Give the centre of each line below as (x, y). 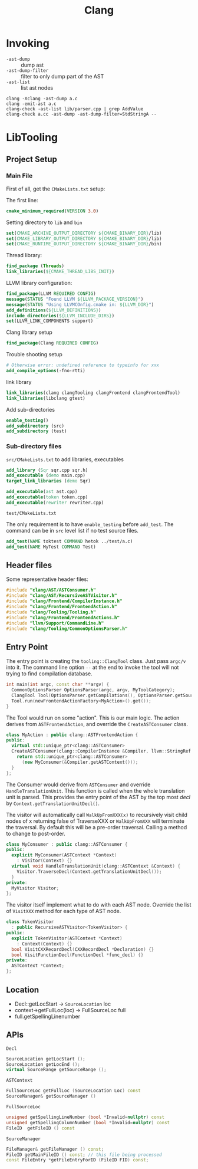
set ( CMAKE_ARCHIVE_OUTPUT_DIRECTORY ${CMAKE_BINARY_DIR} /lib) (84, 233)
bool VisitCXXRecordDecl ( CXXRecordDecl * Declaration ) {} (83, 949)
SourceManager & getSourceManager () (51, 1096)
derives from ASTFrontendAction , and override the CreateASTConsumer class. (97, 724)
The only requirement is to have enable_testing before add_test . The (90, 524)
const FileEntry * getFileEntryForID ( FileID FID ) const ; (77, 1160)
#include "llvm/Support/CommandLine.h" (55, 623)
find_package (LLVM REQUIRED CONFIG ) (51, 294)
